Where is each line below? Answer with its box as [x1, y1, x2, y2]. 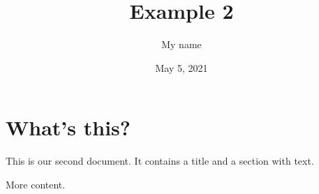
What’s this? [6, 113, 131, 142]
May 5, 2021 [155, 60, 208, 75]
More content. [6, 177, 66, 191]
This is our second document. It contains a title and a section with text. [6, 154, 314, 168]
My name [161, 37, 202, 52]
